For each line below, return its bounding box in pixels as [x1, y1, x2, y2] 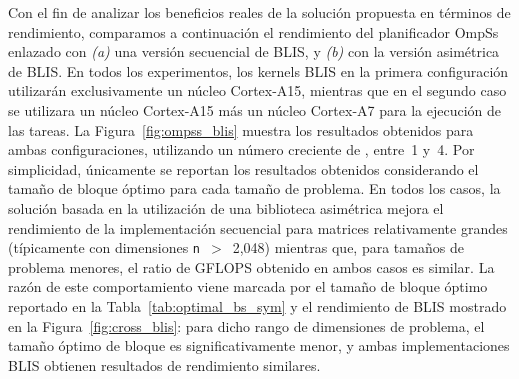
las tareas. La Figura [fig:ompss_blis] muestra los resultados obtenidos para [8, 119, 474, 140]
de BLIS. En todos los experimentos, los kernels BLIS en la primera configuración [8, 60, 509, 81]
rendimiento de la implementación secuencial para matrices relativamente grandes [8, 217, 508, 238]
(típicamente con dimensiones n [8, 237, 201, 258]
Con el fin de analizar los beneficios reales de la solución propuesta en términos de [8, 2, 511, 22]
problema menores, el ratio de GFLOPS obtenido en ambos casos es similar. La [8, 256, 495, 277]
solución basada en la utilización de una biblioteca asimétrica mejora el [8, 197, 444, 218]
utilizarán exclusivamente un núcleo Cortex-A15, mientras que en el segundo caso [8, 80, 507, 101]
